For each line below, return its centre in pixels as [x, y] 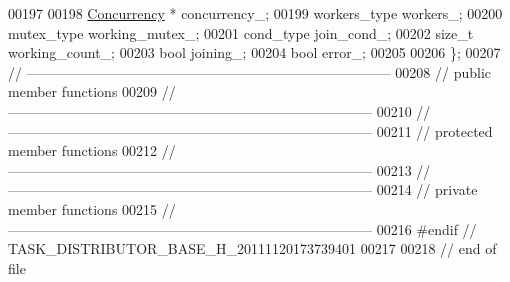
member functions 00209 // [92, 91]
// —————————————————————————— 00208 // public [250, 71]
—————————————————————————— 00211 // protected [250, 130]
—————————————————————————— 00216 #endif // [242, 228]
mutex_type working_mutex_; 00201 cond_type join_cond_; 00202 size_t [241, 32]
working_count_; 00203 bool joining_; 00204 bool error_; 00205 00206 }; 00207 [254, 52]
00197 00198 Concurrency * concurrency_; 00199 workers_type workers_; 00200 [255, 13]
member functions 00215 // [92, 208]
